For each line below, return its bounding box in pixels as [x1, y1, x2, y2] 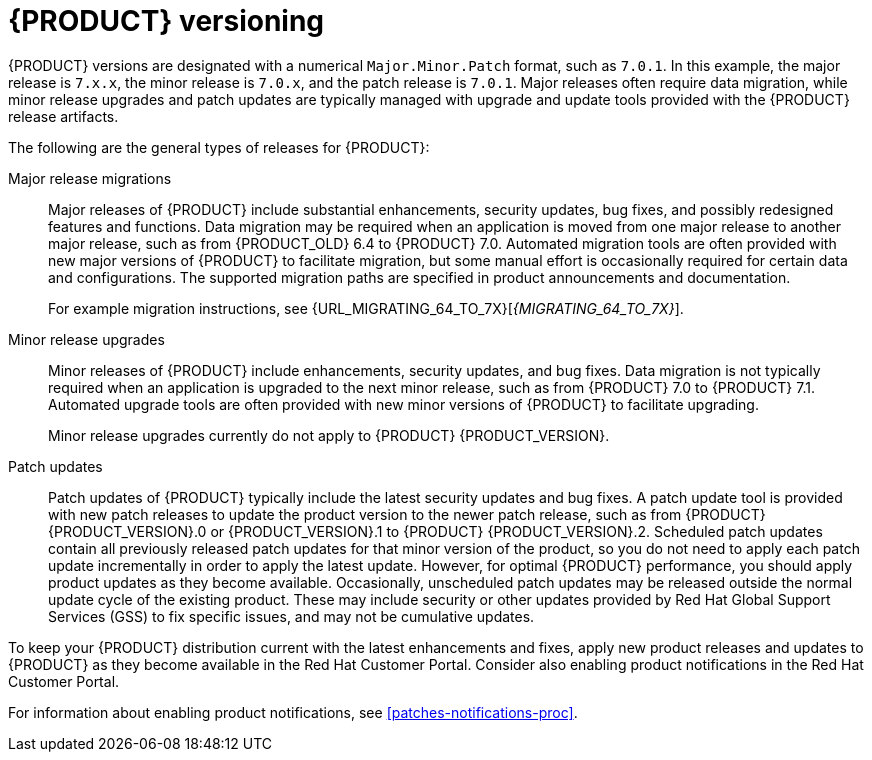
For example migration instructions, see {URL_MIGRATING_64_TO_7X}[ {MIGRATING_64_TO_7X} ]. [48, 299, 684, 317]
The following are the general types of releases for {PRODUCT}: [8, 138, 430, 156]
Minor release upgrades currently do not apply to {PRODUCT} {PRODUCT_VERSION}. [48, 426, 610, 444]
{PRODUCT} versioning [8, 4, 325, 38]
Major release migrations [8, 169, 172, 187]
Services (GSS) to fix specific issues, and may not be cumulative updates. [48, 607, 535, 625]
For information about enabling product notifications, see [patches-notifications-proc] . [8, 703, 578, 721]
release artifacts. [8, 107, 119, 125]
